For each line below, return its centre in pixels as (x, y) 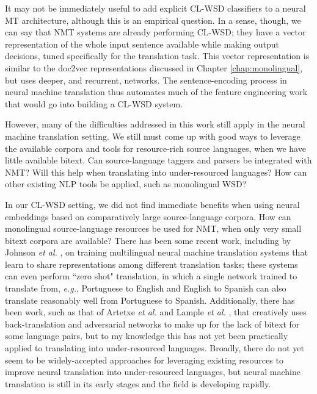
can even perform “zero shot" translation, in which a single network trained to (151, 276)
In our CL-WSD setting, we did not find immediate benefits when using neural (152, 204)
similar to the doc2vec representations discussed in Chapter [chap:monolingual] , (154, 67)
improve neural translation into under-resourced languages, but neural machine (153, 372)
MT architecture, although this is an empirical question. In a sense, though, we (153, 20)
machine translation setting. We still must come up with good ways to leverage (153, 136)
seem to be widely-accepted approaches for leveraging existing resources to (144, 360)
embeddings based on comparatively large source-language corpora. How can (148, 216)
